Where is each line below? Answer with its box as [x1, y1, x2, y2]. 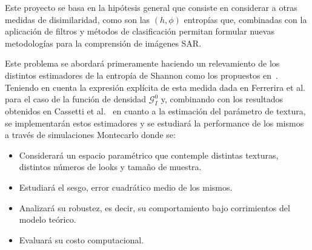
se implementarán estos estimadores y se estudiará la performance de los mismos [5, 116, 304, 129]
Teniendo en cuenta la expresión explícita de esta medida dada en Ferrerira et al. [5, 81, 305, 93]
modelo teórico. [19, 213, 76, 226]
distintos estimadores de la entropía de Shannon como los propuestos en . [5, 68, 278, 81]
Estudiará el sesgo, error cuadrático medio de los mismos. [19, 180, 233, 193]
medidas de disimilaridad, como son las [5, 13, 150, 25]
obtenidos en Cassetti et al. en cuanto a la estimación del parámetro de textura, [5, 104, 306, 117]
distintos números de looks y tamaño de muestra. [19, 160, 202, 173]
